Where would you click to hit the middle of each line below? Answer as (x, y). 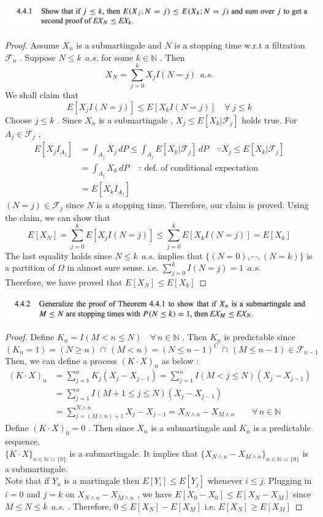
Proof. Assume (32, 45)
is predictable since (260, 337)
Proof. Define (30, 337)
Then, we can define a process (61, 360)
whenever (225, 480)
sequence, (23, 441)
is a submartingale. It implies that (134, 453)
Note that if (27, 480)
